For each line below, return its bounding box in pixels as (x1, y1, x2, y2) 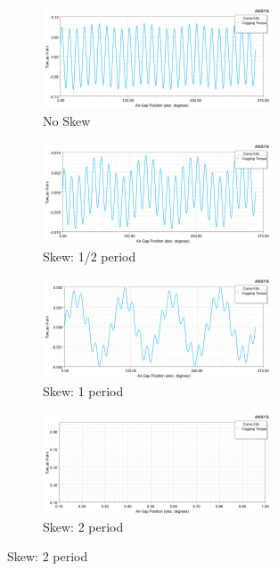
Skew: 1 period (43, 382, 124, 401)
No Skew (43, 111, 91, 129)
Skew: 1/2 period (43, 246, 136, 265)
